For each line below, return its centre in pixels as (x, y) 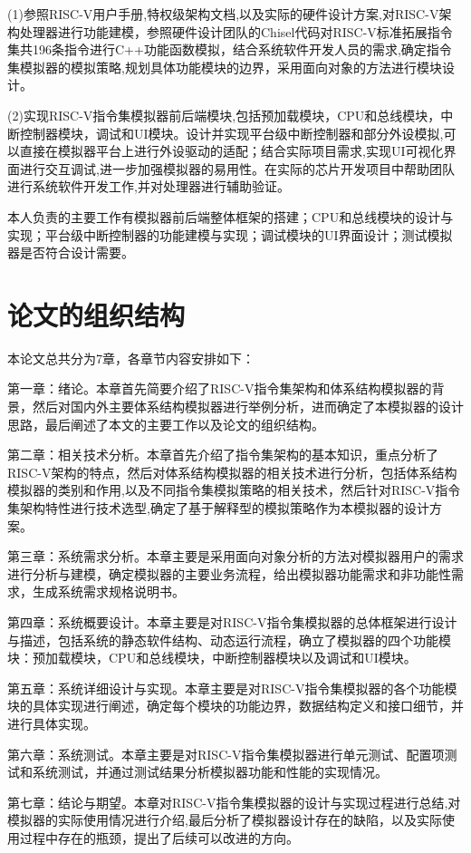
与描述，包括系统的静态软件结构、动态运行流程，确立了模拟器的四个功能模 (229, 640)
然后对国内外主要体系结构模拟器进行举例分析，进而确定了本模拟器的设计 (248, 407)
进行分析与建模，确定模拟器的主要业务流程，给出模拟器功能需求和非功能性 (229, 573)
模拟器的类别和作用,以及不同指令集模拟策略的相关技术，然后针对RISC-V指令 (234, 490)
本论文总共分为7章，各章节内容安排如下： (131, 358)
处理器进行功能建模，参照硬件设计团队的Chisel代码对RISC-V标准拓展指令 (236, 31)
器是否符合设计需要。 (71, 252)
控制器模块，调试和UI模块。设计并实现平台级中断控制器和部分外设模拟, (231, 133)
